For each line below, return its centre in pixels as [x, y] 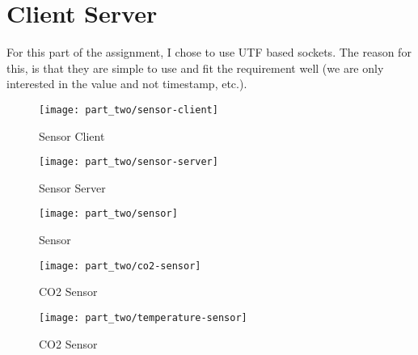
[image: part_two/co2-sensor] [120, 266]
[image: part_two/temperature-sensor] [143, 317]
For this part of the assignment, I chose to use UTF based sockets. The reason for [209, 52]
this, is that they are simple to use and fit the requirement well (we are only [195, 68]
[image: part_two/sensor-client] [129, 110]
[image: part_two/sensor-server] [129, 162]
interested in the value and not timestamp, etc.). [127, 84]
